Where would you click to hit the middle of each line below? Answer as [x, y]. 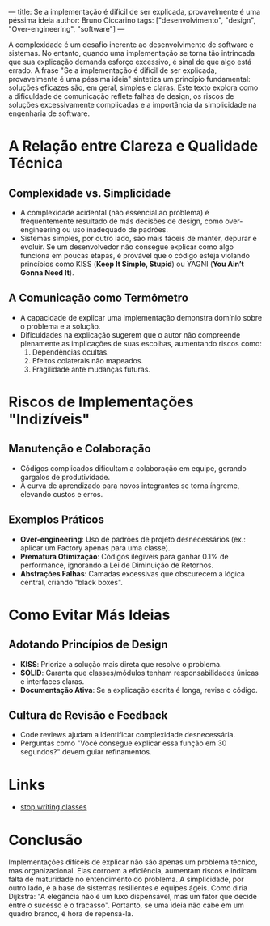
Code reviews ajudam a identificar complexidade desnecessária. [128, 735]
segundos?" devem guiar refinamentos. [86, 752]
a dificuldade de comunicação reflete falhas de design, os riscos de [121, 96]
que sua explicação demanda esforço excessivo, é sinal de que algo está [130, 62]
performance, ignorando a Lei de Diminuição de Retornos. [117, 565]
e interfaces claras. [52, 681]
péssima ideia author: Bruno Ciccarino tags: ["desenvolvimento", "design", [132, 20]
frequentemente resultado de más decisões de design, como [122, 221]
